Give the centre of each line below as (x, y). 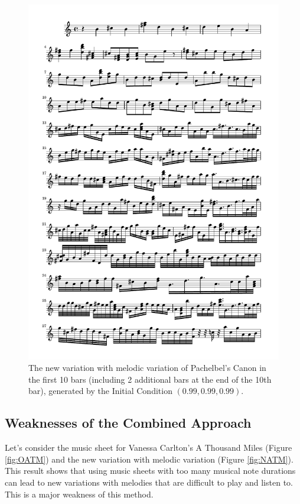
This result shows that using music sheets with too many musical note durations (150, 471)
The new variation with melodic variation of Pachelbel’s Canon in (147, 368)
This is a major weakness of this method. (79, 494)
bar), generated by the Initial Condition (100, 391)
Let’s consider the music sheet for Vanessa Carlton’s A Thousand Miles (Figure (149, 448)
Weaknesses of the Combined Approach (128, 423)
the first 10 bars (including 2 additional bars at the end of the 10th (150, 379)
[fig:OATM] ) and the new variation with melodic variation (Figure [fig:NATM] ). (149, 459)
